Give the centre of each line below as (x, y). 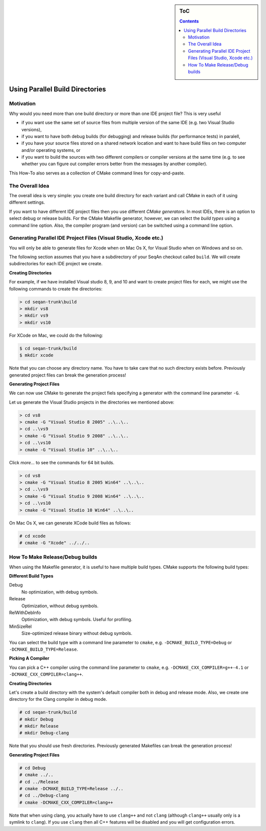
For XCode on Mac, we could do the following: (56, 335)
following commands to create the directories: (56, 289)
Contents (189, 21)
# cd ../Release (39, 782)
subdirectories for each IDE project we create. (56, 264)
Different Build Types (31, 576)
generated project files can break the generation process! (68, 375)
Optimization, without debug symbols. (60, 606)
